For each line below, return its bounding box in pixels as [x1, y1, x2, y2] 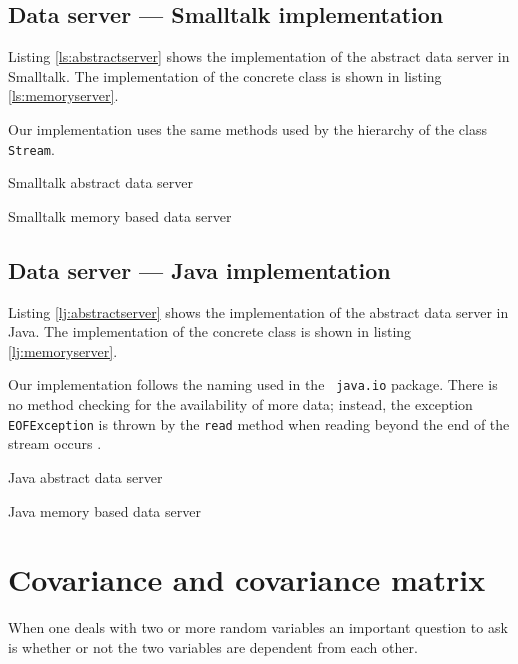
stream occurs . [8, 433, 102, 454]
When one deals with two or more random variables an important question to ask [8, 617, 508, 638]
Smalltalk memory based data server [8, 205, 232, 226]
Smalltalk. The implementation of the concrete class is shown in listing [8, 65, 442, 86]
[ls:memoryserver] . [8, 85, 119, 106]
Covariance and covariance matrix [8, 559, 486, 600]
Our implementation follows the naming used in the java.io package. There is [8, 374, 498, 395]
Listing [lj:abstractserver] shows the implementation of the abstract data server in [8, 301, 509, 322]
